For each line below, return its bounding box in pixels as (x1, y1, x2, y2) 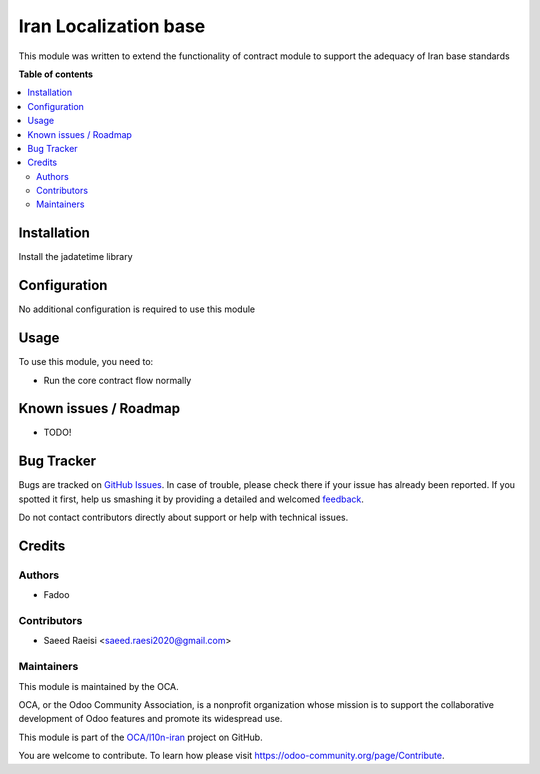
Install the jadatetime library (18, 251, 134, 263)
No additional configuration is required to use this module (18, 303, 255, 315)
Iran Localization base (18, 15, 206, 37)
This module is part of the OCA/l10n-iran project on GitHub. (18, 731, 264, 743)
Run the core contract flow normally (43, 374, 192, 386)
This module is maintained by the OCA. (18, 680, 179, 692)
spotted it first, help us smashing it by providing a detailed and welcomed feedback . (18, 493, 365, 505)
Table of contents (18, 68, 94, 80)
